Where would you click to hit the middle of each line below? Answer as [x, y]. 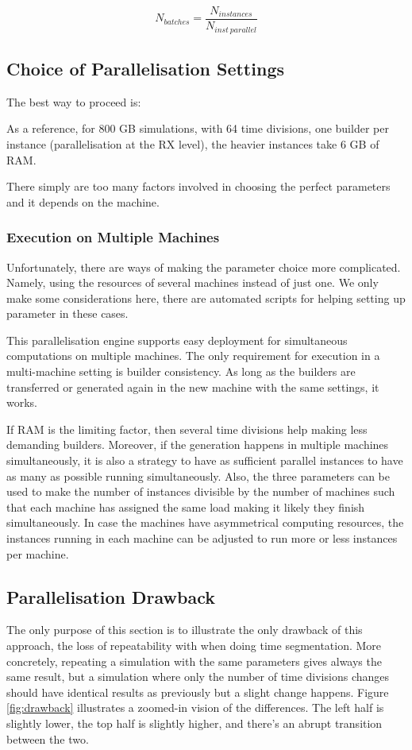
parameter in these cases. [67, 313]
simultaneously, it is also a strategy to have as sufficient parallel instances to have [205, 460]
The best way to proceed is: [74, 101]
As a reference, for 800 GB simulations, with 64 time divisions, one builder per [198, 128]
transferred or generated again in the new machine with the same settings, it [193, 387]
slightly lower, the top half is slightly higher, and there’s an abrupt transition [194, 723]
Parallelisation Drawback [111, 596]
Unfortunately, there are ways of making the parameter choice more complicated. [204, 267]
